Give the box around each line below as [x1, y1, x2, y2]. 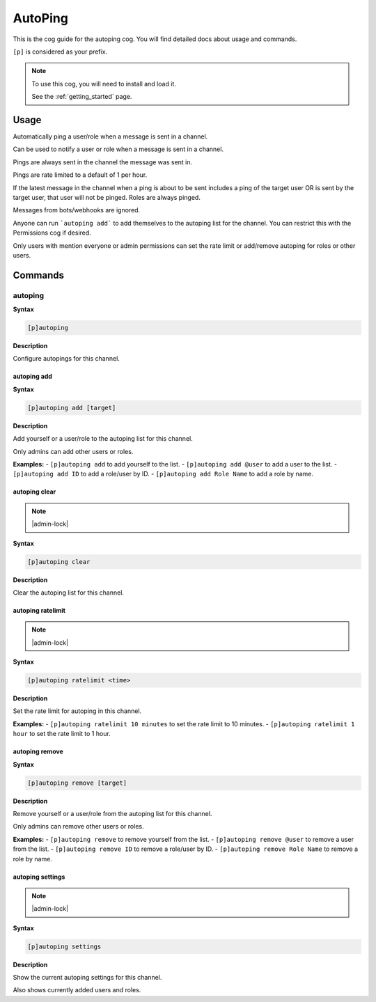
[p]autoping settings [27, 942, 102, 950]
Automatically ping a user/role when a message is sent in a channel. [13, 132, 208, 141]
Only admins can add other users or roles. [13, 447, 134, 455]
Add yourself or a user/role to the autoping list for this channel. [13, 435, 193, 443]
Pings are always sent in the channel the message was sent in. [13, 157, 193, 166]
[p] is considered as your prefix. [13, 47, 108, 56]
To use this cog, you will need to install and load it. [31, 79, 177, 88]
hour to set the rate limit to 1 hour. [13, 730, 111, 738]
